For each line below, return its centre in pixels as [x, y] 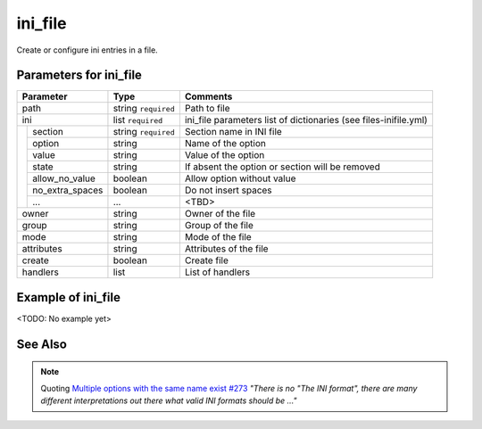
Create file [207, 260]
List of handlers [217, 272]
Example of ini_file [68, 297]
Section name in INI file [233, 132]
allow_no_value [64, 178]
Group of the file [219, 226]
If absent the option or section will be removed [283, 167]
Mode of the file [218, 237]
